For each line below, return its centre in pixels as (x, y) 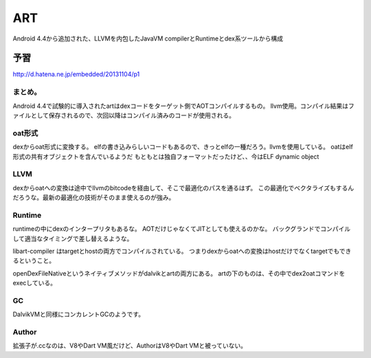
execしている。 (34, 283)
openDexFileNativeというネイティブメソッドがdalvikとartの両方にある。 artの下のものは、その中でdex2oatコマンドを (179, 273)
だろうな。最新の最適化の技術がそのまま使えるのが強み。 (94, 198)
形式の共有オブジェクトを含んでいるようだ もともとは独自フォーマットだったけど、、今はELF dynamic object (166, 156)
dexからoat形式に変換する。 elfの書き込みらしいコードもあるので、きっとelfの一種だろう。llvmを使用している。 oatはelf (183, 147)
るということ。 (34, 260)
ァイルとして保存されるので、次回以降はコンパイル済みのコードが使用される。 (124, 115)
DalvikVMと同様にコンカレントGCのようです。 (78, 314)
